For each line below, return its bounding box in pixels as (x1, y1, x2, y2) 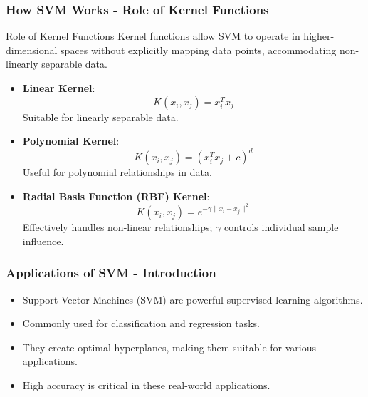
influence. (22, 233, 64, 248)
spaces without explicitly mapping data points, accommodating (61, 42, 337, 57)
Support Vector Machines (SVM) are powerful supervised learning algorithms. (22, 292, 363, 306)
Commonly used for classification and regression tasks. (22, 316, 260, 331)
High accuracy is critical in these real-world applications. (22, 377, 270, 392)
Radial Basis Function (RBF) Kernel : (22, 188, 210, 203)
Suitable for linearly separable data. (22, 109, 179, 124)
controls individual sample (224, 220, 339, 234)
